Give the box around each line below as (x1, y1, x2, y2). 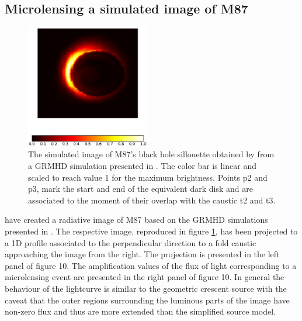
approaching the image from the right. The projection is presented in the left (5, 248, 280, 260)
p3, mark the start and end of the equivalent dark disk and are (28, 182, 253, 195)
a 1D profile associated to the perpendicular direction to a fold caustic (5, 236, 256, 248)
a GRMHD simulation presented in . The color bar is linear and (28, 160, 256, 172)
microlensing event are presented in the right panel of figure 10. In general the (5, 271, 284, 283)
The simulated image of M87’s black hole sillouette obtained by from (28, 148, 275, 160)
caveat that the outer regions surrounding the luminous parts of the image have (5, 294, 290, 306)
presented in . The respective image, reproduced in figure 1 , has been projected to (5, 225, 298, 237)
